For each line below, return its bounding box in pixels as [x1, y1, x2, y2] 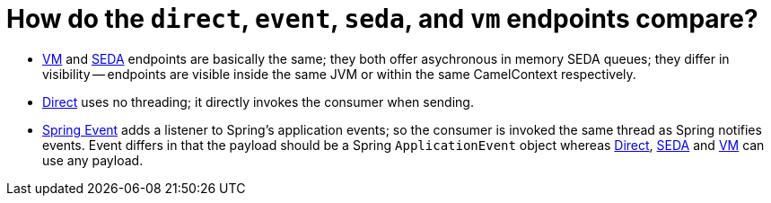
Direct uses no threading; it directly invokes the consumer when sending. [42, 93, 474, 110]
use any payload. [42, 152, 144, 168]
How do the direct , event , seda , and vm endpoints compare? [6, 4, 758, 34]
